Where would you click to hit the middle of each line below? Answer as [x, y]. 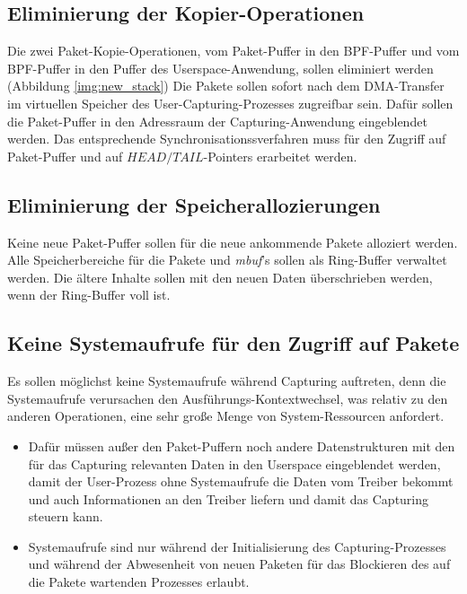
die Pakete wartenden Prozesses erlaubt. [139, 582]
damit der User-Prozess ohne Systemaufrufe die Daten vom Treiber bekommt [241, 481]
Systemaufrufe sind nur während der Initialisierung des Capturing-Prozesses [237, 546]
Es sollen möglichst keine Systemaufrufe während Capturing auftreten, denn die [227, 381]
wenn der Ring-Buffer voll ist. [89, 295]
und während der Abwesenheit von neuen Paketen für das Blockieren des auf [239, 564]
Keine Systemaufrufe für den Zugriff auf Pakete [233, 343]
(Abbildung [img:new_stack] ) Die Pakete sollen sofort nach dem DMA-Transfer [226, 86]
